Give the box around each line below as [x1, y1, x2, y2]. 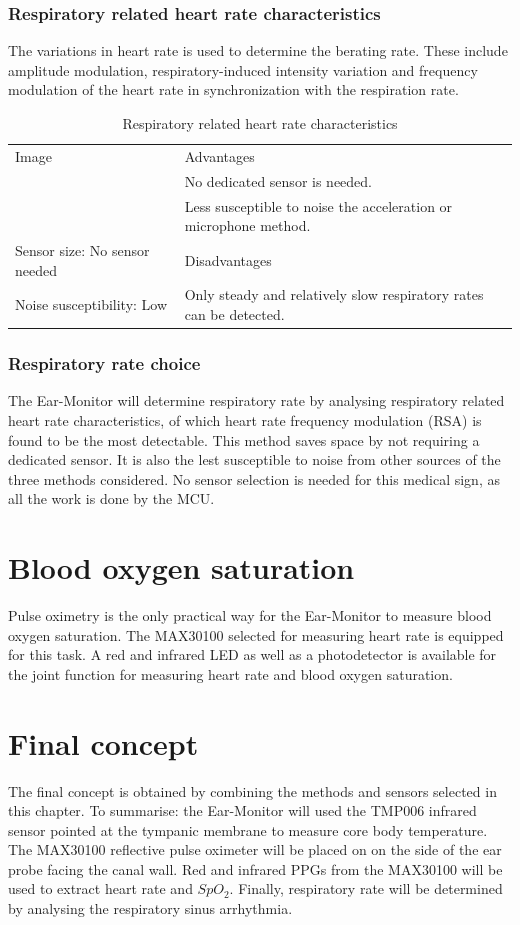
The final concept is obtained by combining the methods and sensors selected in [8, 780, 497, 801]
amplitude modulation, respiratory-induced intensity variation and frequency [8, 59, 478, 80]
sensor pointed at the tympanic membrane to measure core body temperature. [8, 819, 488, 840]
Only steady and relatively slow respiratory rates [184, 284, 484, 305]
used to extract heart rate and [8, 878, 193, 899]
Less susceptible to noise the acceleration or [184, 195, 453, 216]
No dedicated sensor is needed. [184, 170, 372, 191]
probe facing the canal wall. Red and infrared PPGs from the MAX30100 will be [8, 858, 503, 879]
